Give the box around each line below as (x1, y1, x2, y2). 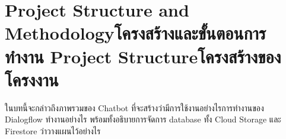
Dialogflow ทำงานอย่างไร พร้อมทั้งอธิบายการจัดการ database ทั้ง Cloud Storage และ (5, 113, 281, 125)
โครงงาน (5, 67, 59, 91)
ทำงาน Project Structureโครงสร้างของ (5, 44, 281, 68)
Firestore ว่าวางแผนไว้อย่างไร (5, 124, 101, 137)
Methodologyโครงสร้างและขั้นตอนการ (5, 21, 266, 45)
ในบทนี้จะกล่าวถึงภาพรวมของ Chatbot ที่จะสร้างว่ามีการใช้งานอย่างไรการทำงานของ (5, 101, 264, 114)
